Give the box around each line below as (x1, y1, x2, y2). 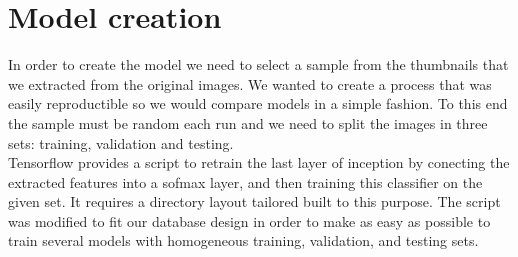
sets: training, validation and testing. (8, 132, 234, 153)
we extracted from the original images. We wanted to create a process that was (8, 73, 492, 94)
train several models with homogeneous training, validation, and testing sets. (8, 230, 479, 251)
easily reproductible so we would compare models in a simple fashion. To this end (8, 93, 508, 114)
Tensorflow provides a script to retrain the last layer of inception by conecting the (8, 152, 510, 173)
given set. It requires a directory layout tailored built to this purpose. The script (8, 191, 501, 212)
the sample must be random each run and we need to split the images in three (8, 112, 488, 133)
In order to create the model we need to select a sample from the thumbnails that (8, 54, 509, 75)
